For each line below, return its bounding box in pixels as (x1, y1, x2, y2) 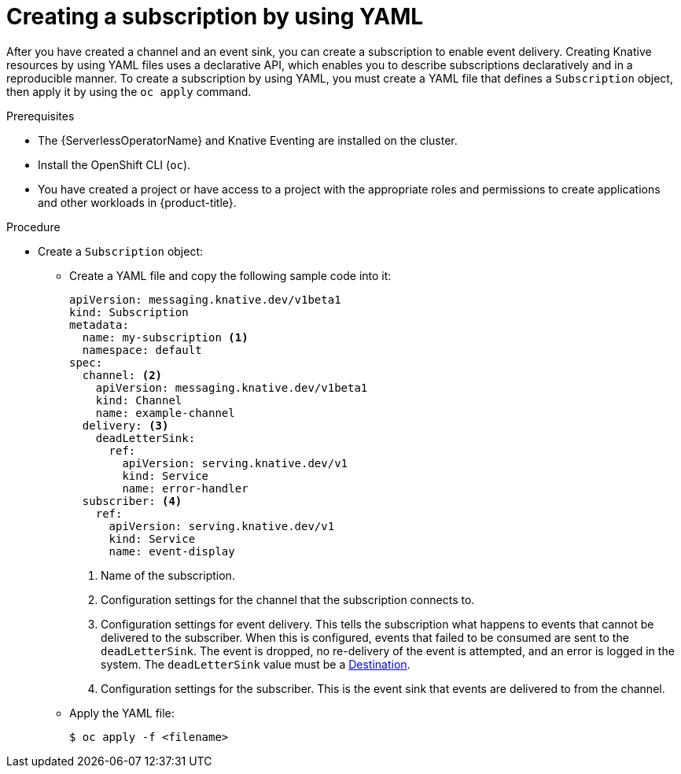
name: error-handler (122, 481, 248, 495)
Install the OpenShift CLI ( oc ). (38, 157, 191, 171)
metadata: (69, 318, 129, 331)
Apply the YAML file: (69, 706, 175, 720)
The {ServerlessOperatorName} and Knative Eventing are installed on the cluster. (38, 133, 458, 147)
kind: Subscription (69, 305, 189, 319)
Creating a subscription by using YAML (6, 3, 424, 30)
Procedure (6, 219, 61, 234)
